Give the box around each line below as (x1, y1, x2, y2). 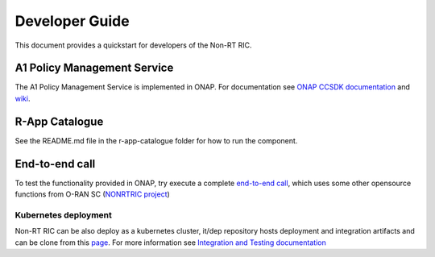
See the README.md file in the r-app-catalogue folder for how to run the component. (14, 135, 298, 145)
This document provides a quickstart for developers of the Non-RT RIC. (14, 40, 253, 50)
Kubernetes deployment (14, 209, 113, 221)
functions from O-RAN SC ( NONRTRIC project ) (14, 189, 171, 199)
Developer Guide (14, 12, 130, 30)
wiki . (14, 93, 31, 103)
